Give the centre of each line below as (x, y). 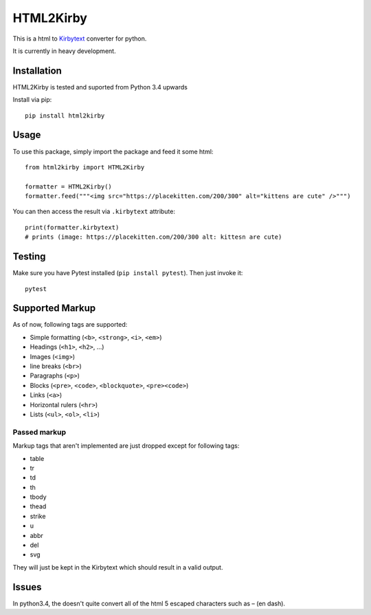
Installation (37, 71)
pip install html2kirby (65, 116)
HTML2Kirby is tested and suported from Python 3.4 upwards (100, 87)
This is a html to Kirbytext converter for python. (80, 39)
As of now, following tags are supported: (70, 325)
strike (38, 516)
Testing (29, 257)
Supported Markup (54, 309)
